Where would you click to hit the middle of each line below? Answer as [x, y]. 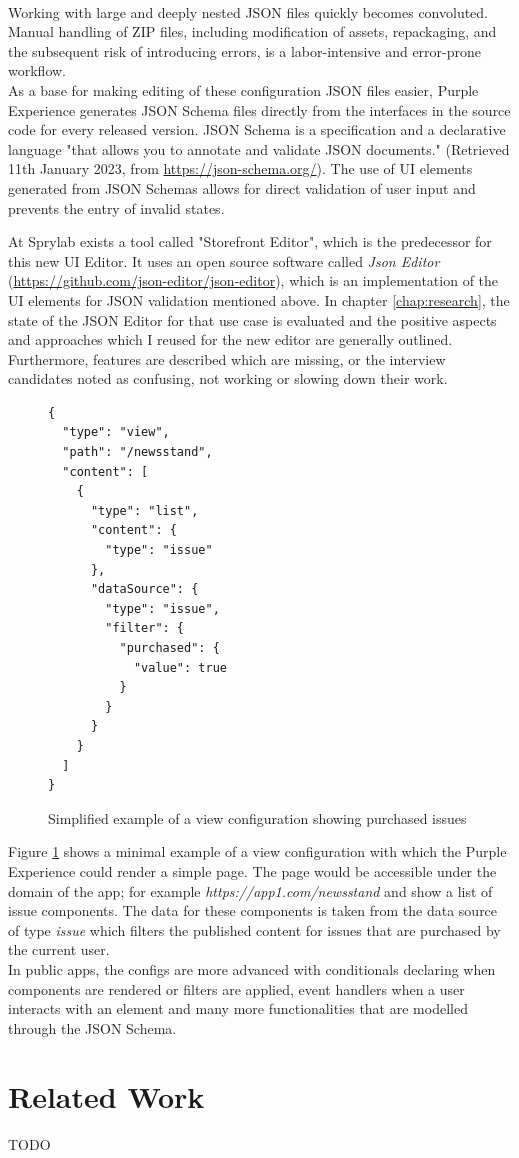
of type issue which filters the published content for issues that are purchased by [254, 929]
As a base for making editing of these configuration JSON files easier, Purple [243, 89]
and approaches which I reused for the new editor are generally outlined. [230, 339]
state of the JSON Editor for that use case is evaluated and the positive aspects [252, 319]
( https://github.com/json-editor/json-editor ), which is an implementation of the [253, 280]
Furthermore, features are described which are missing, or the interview [227, 358]
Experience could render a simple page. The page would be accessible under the [252, 870]
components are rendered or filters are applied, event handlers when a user [236, 988]
